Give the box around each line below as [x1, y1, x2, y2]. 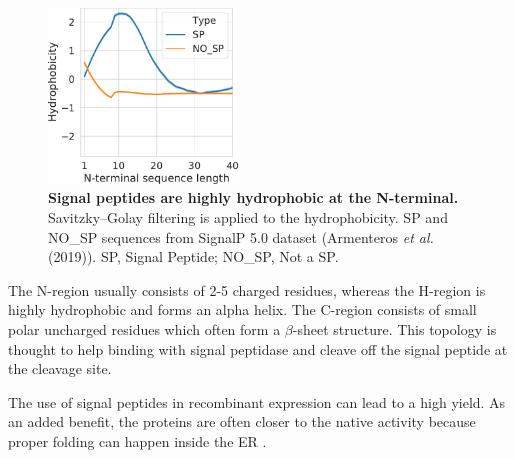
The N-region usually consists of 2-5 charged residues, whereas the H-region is [8, 279, 486, 300]
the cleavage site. [8, 358, 112, 379]
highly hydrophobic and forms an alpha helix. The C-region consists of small [8, 299, 477, 320]
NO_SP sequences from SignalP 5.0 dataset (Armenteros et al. [48, 226, 434, 247]
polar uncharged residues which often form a [8, 318, 281, 339]
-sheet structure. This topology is [292, 318, 497, 339]
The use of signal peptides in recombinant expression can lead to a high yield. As [8, 391, 506, 412]
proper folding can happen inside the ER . [8, 430, 267, 451]
